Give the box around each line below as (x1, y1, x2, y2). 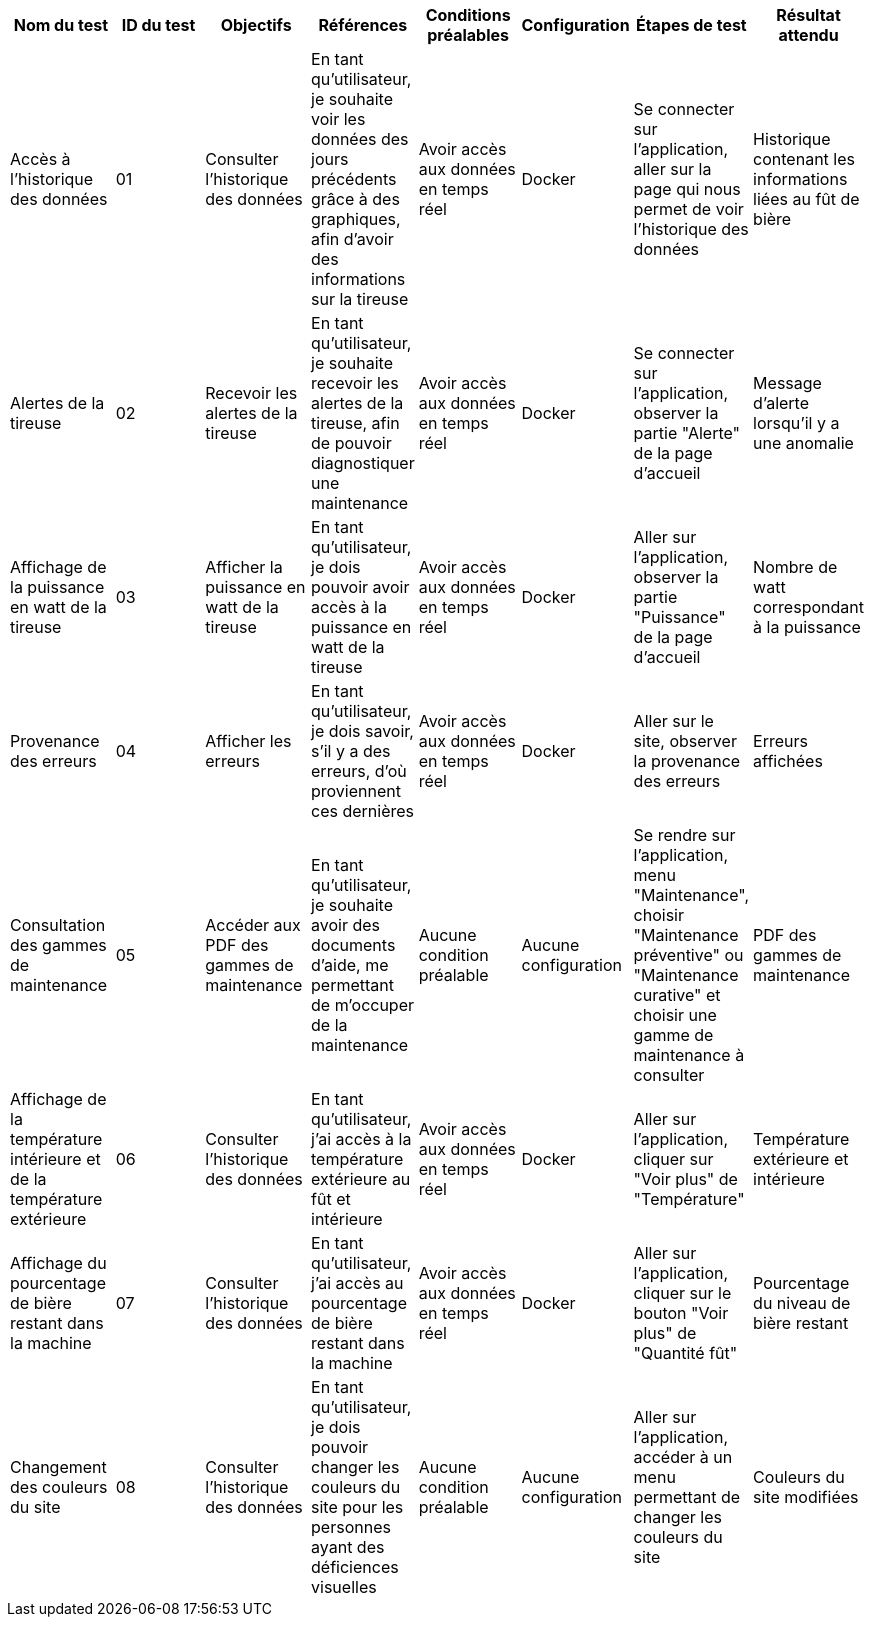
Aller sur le (633, 711, 714, 731)
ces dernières (311, 801, 415, 821)
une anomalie (753, 433, 854, 453)
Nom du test (13, 15, 109, 35)
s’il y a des (311, 741, 391, 761)
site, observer (633, 731, 737, 751)
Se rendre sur (633, 825, 736, 845)
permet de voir (633, 199, 744, 219)
